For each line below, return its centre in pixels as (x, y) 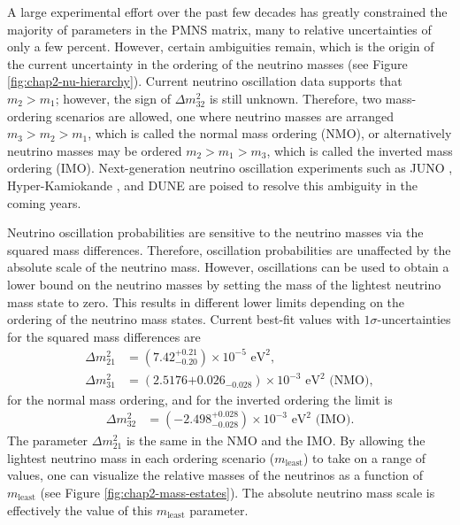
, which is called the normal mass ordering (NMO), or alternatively (270, 133)
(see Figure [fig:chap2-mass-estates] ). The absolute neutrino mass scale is (238, 492)
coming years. (44, 202)
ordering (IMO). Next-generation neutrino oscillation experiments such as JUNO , (230, 168)
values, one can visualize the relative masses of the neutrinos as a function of (215, 475)
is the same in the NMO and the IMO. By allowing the (276, 440)
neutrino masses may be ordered (95, 150)
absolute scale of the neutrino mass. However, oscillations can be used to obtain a (228, 267)
